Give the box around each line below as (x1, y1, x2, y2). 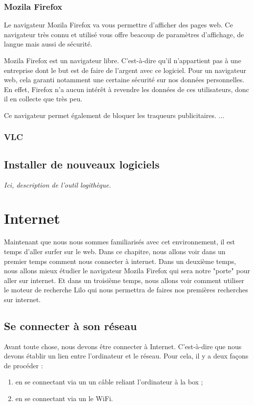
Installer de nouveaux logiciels (4, 156, 160, 171)
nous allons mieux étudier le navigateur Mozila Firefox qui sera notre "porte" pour (4, 265, 250, 276)
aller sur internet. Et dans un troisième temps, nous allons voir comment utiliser (4, 275, 244, 285)
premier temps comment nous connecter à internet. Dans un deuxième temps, (4, 256, 236, 266)
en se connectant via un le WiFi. (15, 393, 113, 404)
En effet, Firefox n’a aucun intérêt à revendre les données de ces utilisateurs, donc (4, 84, 249, 94)
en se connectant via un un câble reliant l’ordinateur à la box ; (15, 377, 203, 387)
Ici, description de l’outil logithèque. (4, 179, 111, 190)
